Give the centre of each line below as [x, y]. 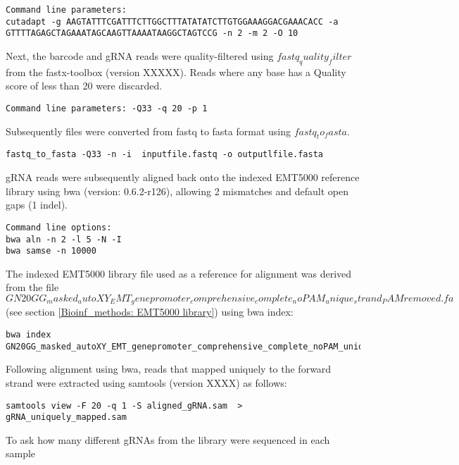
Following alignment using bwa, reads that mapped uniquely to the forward [169, 369]
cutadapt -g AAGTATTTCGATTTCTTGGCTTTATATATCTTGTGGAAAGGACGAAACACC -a [172, 21]
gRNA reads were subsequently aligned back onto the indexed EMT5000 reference [183, 177]
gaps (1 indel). [37, 205]
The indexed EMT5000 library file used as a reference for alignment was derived [179, 273]
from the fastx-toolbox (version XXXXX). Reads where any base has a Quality [176, 72]
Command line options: [59, 227]
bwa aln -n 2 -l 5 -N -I [64, 239]
